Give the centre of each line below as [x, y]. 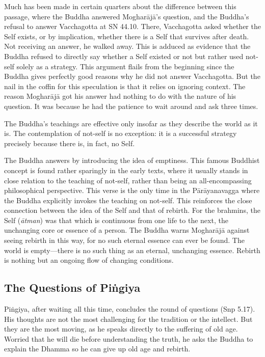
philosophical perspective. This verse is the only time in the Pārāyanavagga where [132, 190]
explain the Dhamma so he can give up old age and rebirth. [97, 349]
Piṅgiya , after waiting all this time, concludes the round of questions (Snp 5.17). [130, 309]
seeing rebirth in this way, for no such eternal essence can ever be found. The [124, 240]
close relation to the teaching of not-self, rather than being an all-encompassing [128, 180]
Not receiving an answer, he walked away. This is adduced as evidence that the [127, 46]
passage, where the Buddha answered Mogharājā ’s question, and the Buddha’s [127, 16]
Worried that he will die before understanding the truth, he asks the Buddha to [129, 338]
